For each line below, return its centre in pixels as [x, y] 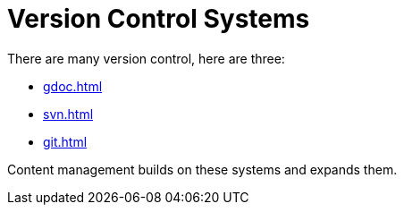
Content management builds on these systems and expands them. [202, 169]
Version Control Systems [159, 19]
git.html [65, 141]
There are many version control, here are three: [146, 58]
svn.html [68, 114]
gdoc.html [73, 86]
